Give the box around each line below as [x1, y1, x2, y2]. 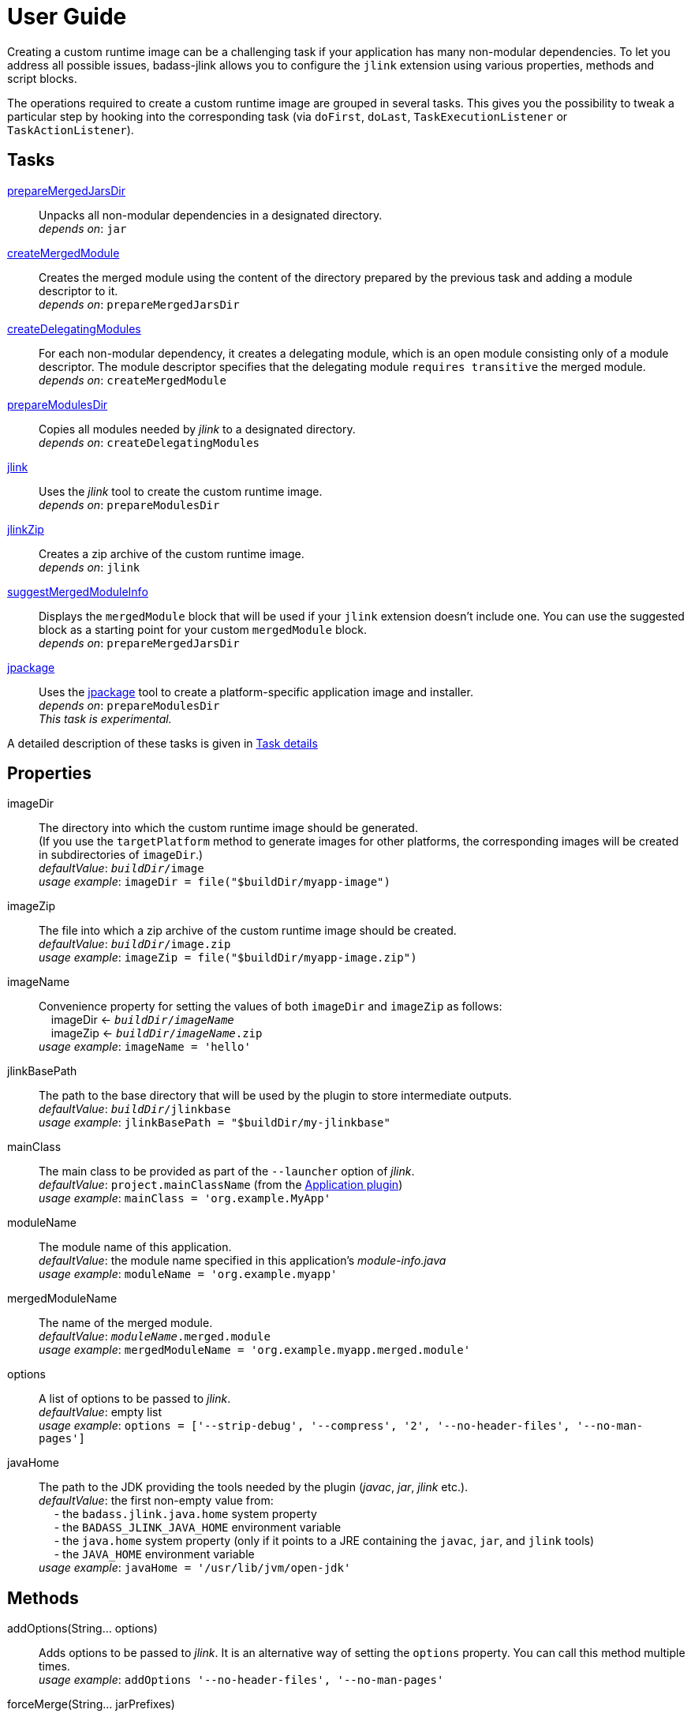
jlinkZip [7, 522, 44, 536]
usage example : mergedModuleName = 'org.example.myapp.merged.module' [39, 1343, 471, 1357]
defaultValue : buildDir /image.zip [39, 937, 231, 951]
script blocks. [7, 71, 77, 85]
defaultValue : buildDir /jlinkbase [39, 1102, 231, 1116]
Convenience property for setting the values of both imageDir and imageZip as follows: [39, 999, 502, 1014]
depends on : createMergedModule [39, 373, 226, 387]
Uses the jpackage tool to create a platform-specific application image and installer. [39, 684, 473, 699]
